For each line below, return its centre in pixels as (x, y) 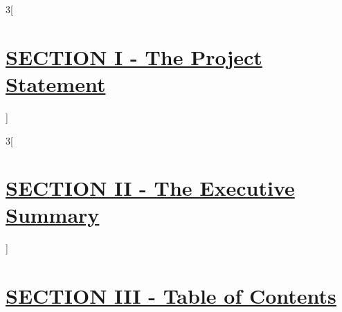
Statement (56, 83)
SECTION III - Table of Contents (171, 296)
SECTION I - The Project (134, 56)
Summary (53, 215)
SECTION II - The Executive (150, 188)
